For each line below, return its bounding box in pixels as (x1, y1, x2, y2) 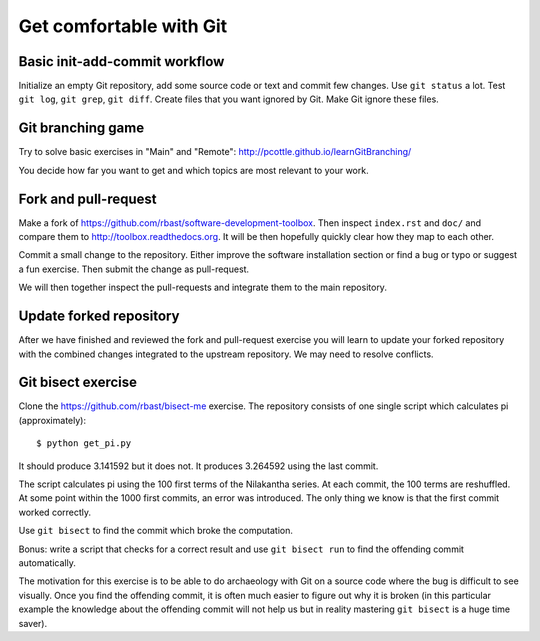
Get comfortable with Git (18, 15, 228, 37)
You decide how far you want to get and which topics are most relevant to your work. (18, 164, 369, 176)
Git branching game (18, 120, 145, 137)
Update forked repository (18, 308, 180, 325)
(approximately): (18, 414, 87, 426)
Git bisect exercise (18, 374, 138, 391)
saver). (18, 617, 48, 629)
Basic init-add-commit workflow (18, 53, 225, 70)
